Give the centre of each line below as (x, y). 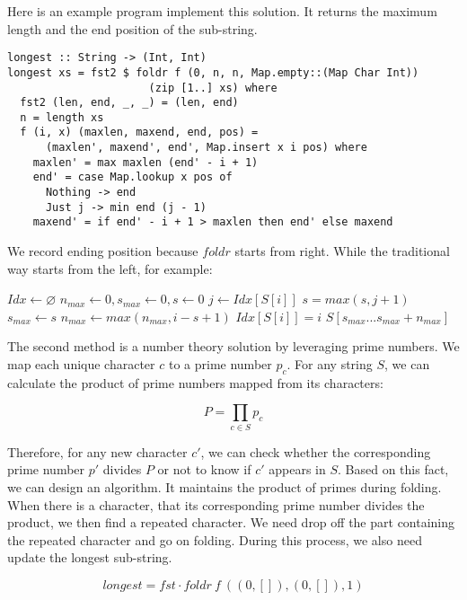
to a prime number (220, 364)
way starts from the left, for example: (110, 268)
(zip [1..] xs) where (213, 88)
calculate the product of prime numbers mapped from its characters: (195, 382)
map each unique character (81, 364)
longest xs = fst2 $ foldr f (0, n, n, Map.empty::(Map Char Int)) (213, 72)
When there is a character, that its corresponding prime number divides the (216, 504)
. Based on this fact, (393, 469)
